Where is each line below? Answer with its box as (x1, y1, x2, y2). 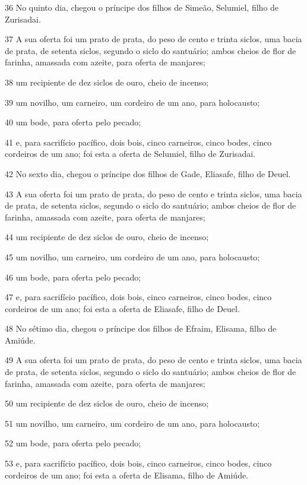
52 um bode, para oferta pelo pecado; (5, 437, 141, 449)
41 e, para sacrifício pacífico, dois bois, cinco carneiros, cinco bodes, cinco (5, 136, 272, 148)
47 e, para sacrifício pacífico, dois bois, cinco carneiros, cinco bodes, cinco (5, 291, 272, 303)
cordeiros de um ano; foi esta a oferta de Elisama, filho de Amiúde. (5, 468, 249, 481)
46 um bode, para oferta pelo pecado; (5, 270, 141, 283)
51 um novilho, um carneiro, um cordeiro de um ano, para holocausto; (5, 417, 260, 429)
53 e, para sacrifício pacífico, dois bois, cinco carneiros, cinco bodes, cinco (5, 457, 272, 470)
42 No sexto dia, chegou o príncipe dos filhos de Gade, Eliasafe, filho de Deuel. (5, 167, 291, 179)
